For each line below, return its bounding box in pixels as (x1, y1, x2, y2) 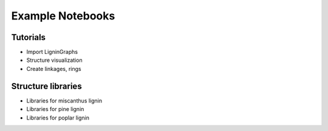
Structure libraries (11, 81, 82, 91)
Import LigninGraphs (26, 49, 78, 56)
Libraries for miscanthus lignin (26, 97, 103, 104)
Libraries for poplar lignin (26, 114, 89, 121)
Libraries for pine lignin (26, 106, 84, 113)
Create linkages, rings (26, 65, 81, 72)
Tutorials (11, 32, 46, 42)
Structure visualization (26, 56, 83, 64)
